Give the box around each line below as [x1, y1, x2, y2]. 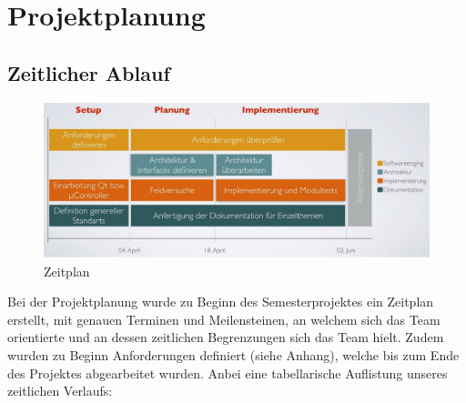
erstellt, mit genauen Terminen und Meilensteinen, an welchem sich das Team [7, 309, 441, 328]
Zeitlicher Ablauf [7, 58, 170, 86]
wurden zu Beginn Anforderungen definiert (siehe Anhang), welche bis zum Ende [7, 345, 460, 364]
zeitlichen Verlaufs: [7, 381, 113, 400]
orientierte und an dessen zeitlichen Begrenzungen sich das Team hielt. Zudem [7, 327, 444, 347]
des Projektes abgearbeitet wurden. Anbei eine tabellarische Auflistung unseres [7, 363, 448, 382]
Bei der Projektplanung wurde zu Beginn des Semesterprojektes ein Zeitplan [7, 292, 434, 311]
